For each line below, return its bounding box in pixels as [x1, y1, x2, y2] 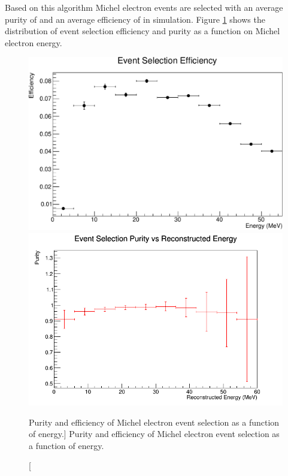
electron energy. [5, 36, 62, 49]
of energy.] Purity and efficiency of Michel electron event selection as [29, 427, 280, 440]
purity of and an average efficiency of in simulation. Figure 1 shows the [5, 13, 265, 25]
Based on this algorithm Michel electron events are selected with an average [5, 1, 283, 13]
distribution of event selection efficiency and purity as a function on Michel [5, 25, 280, 37]
